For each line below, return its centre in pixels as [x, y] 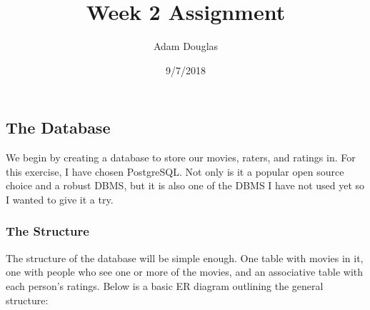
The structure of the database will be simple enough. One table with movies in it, [185, 257]
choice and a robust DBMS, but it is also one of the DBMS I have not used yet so [185, 185]
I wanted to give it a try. [60, 199]
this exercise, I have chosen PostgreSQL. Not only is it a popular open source [175, 171]
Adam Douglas [186, 46]
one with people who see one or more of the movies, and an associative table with [185, 272]
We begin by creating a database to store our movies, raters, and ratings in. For [181, 157]
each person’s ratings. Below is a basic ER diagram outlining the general [165, 285]
